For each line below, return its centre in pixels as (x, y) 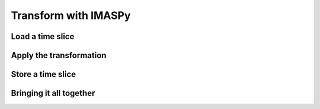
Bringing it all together (53, 93)
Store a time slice (44, 74)
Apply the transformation (59, 55)
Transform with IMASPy (71, 15)
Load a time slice (43, 36)
